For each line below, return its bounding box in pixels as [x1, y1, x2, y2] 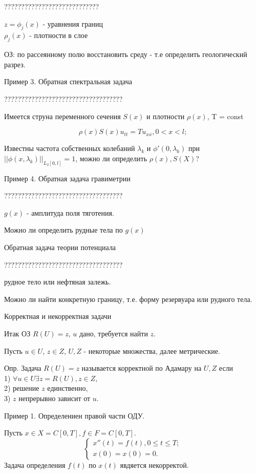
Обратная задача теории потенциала [4, 241, 116, 252]
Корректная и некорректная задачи [4, 311, 112, 321]
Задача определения [4, 459, 66, 470]
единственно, [47, 383, 88, 393]
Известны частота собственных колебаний [4, 143, 135, 154]
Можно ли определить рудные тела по [4, 224, 123, 235]
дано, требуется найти [79, 328, 148, 338]
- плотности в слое [29, 30, 88, 41]
